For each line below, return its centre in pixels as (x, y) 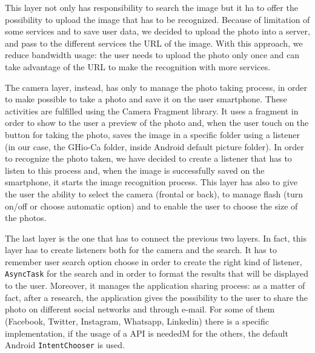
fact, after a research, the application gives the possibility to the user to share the (156, 297)
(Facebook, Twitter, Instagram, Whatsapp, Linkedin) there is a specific (137, 321)
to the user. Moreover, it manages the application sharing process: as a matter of (155, 285)
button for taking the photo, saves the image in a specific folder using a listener (153, 134)
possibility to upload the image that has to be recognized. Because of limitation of (157, 19)
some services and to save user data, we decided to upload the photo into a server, (157, 31)
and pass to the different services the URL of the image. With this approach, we (154, 43)
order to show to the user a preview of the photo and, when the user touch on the (157, 123)
